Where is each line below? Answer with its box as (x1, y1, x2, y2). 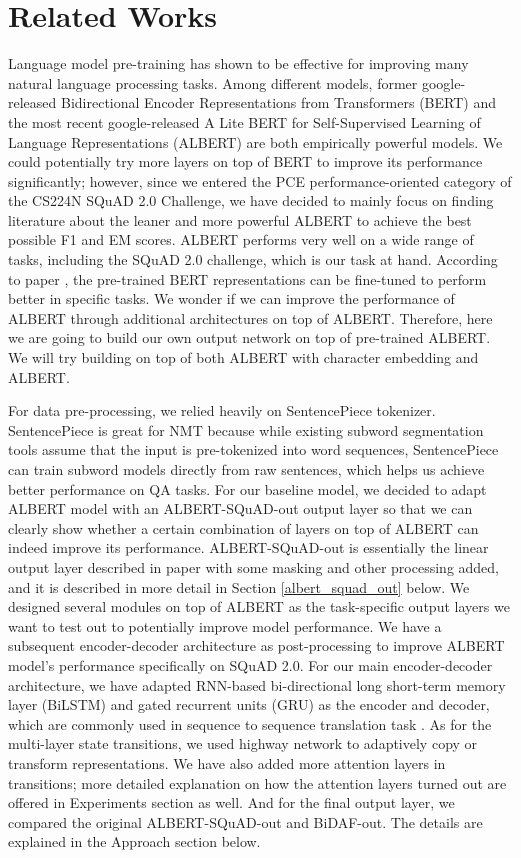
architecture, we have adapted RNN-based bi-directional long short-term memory (8, 674, 506, 695)
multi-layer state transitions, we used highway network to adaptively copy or (8, 733, 478, 754)
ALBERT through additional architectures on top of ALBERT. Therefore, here (8, 307, 493, 328)
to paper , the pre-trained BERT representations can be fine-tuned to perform (8, 268, 487, 289)
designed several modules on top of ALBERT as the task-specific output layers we (8, 596, 510, 617)
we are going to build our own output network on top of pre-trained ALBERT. (8, 327, 491, 348)
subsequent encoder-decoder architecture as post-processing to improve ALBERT (8, 635, 505, 656)
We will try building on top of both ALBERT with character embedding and (8, 347, 479, 368)
